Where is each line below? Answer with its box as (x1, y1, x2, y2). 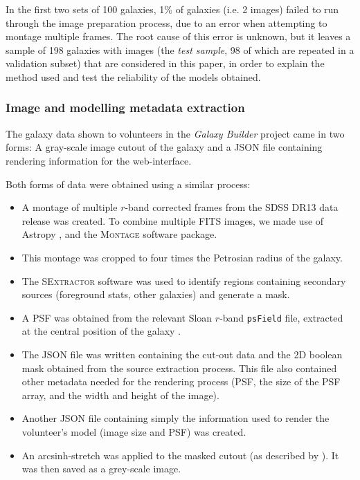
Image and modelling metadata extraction (6, 99, 245, 116)
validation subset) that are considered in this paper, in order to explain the (6, 56, 325, 71)
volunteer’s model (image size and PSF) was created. (21, 424, 246, 439)
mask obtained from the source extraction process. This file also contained (21, 360, 337, 375)
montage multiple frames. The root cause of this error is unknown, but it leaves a (6, 29, 351, 44)
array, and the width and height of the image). (21, 387, 219, 402)
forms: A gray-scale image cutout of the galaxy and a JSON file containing (6, 140, 323, 154)
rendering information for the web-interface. (6, 153, 192, 167)
